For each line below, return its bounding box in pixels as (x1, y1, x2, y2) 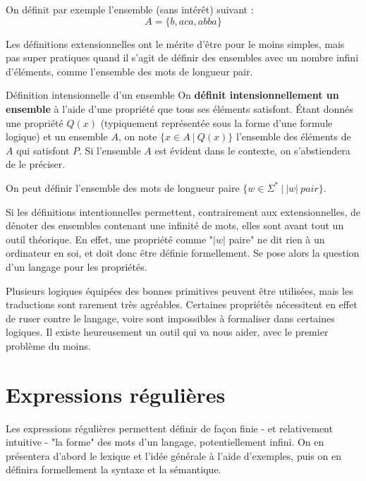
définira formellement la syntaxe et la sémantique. (6, 462, 221, 477)
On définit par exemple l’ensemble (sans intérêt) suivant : (6, 2, 254, 16)
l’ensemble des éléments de (236, 129, 351, 144)
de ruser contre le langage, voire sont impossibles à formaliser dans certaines (6, 310, 335, 325)
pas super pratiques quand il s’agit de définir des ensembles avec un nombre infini (6, 50, 359, 65)
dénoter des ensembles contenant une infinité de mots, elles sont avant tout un (6, 218, 344, 233)
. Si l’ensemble (79, 142, 141, 157)
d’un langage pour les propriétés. (6, 259, 147, 274)
